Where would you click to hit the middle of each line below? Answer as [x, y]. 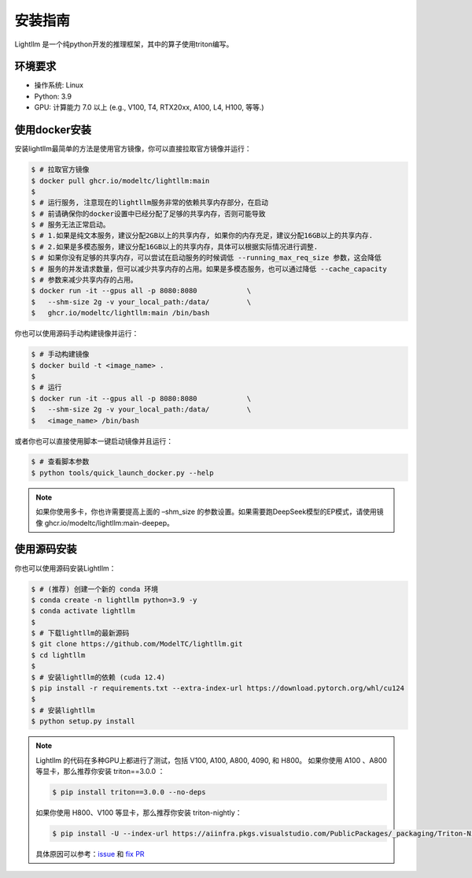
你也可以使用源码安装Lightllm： [65, 568]
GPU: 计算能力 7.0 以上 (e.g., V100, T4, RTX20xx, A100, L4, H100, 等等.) [149, 107]
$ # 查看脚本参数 [60, 462]
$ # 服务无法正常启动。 [70, 225]
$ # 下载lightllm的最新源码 [80, 633]
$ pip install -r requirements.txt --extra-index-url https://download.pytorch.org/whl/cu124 [218, 688]
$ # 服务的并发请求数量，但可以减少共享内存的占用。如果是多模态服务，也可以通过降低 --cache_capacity [209, 269]
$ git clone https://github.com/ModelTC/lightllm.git [137, 644]
